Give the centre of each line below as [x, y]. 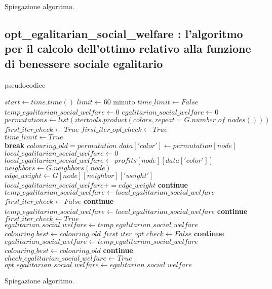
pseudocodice [25, 84]
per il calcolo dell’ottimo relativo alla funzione [128, 48]
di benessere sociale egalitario [84, 63]
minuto [124, 102]
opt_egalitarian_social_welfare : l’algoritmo [124, 33]
